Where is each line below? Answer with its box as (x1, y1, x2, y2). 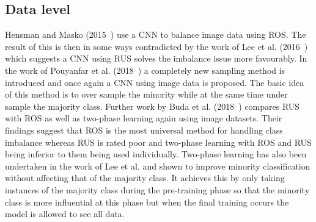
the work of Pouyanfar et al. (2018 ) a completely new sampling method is (5, 63, 285, 76)
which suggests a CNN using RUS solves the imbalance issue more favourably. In (5, 52, 307, 65)
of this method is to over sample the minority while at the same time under (5, 88, 288, 101)
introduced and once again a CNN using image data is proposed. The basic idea (5, 76, 304, 88)
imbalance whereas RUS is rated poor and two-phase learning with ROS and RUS (5, 135, 312, 148)
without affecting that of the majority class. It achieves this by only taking (5, 171, 285, 184)
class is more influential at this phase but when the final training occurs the (5, 195, 289, 208)
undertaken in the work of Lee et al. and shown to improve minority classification (5, 159, 310, 172)
